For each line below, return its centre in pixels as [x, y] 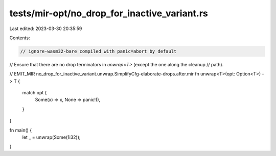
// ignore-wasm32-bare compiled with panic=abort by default [98, 51]
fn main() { [21, 130]
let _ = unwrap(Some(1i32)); [52, 137]
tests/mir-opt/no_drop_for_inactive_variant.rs [109, 13]
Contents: [20, 38]
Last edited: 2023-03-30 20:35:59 [46, 29]
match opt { [34, 93]
